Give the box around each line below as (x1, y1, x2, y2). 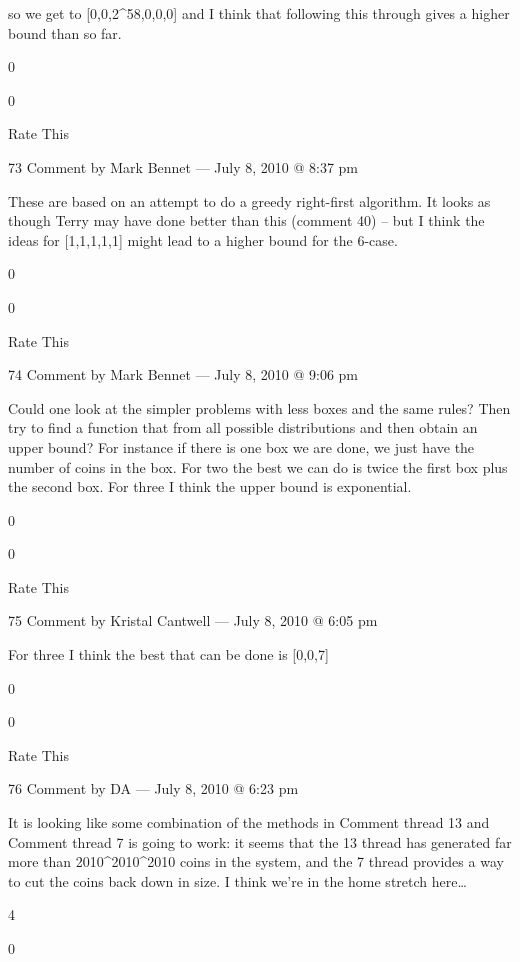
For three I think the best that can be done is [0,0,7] (8, 644, 329, 665)
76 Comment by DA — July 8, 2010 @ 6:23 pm (8, 778, 299, 799)
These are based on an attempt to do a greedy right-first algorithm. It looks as (8, 190, 491, 211)
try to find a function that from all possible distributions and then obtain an (8, 417, 478, 438)
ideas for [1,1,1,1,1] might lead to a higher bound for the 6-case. (8, 229, 398, 250)
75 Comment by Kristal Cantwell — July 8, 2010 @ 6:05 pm (8, 610, 378, 631)
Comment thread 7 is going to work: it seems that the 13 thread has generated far (8, 831, 512, 852)
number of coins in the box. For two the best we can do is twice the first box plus (8, 456, 508, 477)
